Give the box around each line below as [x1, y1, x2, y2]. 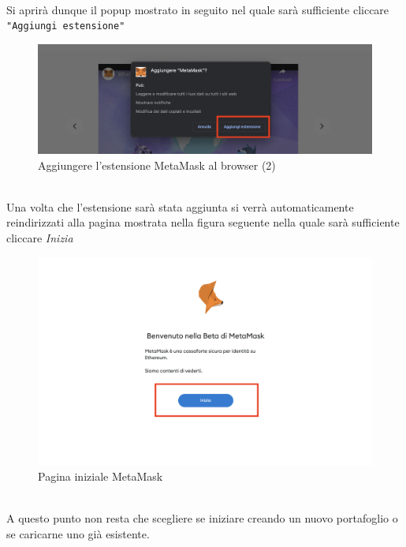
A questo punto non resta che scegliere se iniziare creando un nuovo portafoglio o [6, 510, 398, 526]
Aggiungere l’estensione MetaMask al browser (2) [38, 156, 276, 173]
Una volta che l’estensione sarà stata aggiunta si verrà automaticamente [6, 198, 354, 215]
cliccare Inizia [6, 229, 73, 245]
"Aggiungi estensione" [6, 21, 125, 32]
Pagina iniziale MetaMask [38, 468, 163, 485]
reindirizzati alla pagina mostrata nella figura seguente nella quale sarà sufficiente [6, 214, 400, 230]
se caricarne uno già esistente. [6, 526, 150, 542]
